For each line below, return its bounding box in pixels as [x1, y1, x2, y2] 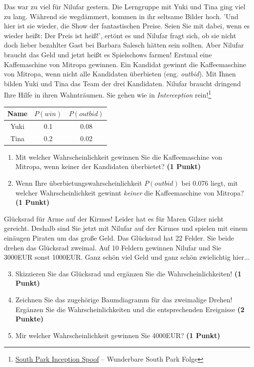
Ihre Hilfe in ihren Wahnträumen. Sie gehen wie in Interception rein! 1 [4, 88, 212, 99]
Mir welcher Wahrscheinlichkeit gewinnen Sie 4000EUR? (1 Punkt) [15, 330, 220, 340]
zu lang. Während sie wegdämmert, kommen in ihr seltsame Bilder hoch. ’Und [4, 11, 239, 21]
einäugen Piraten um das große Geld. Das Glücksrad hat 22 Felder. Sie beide [4, 233, 234, 243]
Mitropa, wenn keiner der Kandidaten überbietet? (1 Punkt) [15, 161, 201, 171]
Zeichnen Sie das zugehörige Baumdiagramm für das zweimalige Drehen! [15, 294, 233, 304]
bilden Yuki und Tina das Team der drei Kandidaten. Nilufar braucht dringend [4, 78, 241, 88]
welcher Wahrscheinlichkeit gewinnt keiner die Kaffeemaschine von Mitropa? [15, 187, 244, 197]
